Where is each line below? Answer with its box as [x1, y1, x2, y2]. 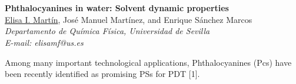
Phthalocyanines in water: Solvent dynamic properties [5, 2, 229, 14]
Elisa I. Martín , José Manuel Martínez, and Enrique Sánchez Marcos [5, 13, 252, 25]
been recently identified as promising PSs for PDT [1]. [5, 68, 200, 80]
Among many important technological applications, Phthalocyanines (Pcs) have [5, 56, 292, 68]
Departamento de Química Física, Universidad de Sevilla [5, 25, 210, 37]
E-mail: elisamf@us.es [5, 36, 84, 48]
